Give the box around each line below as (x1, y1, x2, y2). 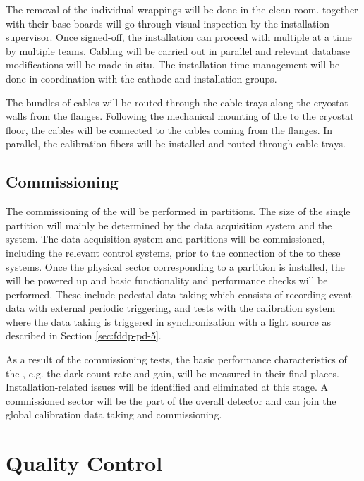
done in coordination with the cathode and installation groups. (6, 71, 277, 85)
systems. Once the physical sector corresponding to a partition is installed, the (6, 259, 345, 274)
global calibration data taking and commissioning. (6, 407, 222, 422)
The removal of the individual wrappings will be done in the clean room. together (6, 2, 358, 16)
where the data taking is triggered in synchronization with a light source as (6, 314, 331, 329)
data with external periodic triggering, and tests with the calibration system (6, 300, 336, 315)
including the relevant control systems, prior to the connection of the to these (6, 245, 341, 260)
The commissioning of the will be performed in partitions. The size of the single (6, 204, 351, 219)
